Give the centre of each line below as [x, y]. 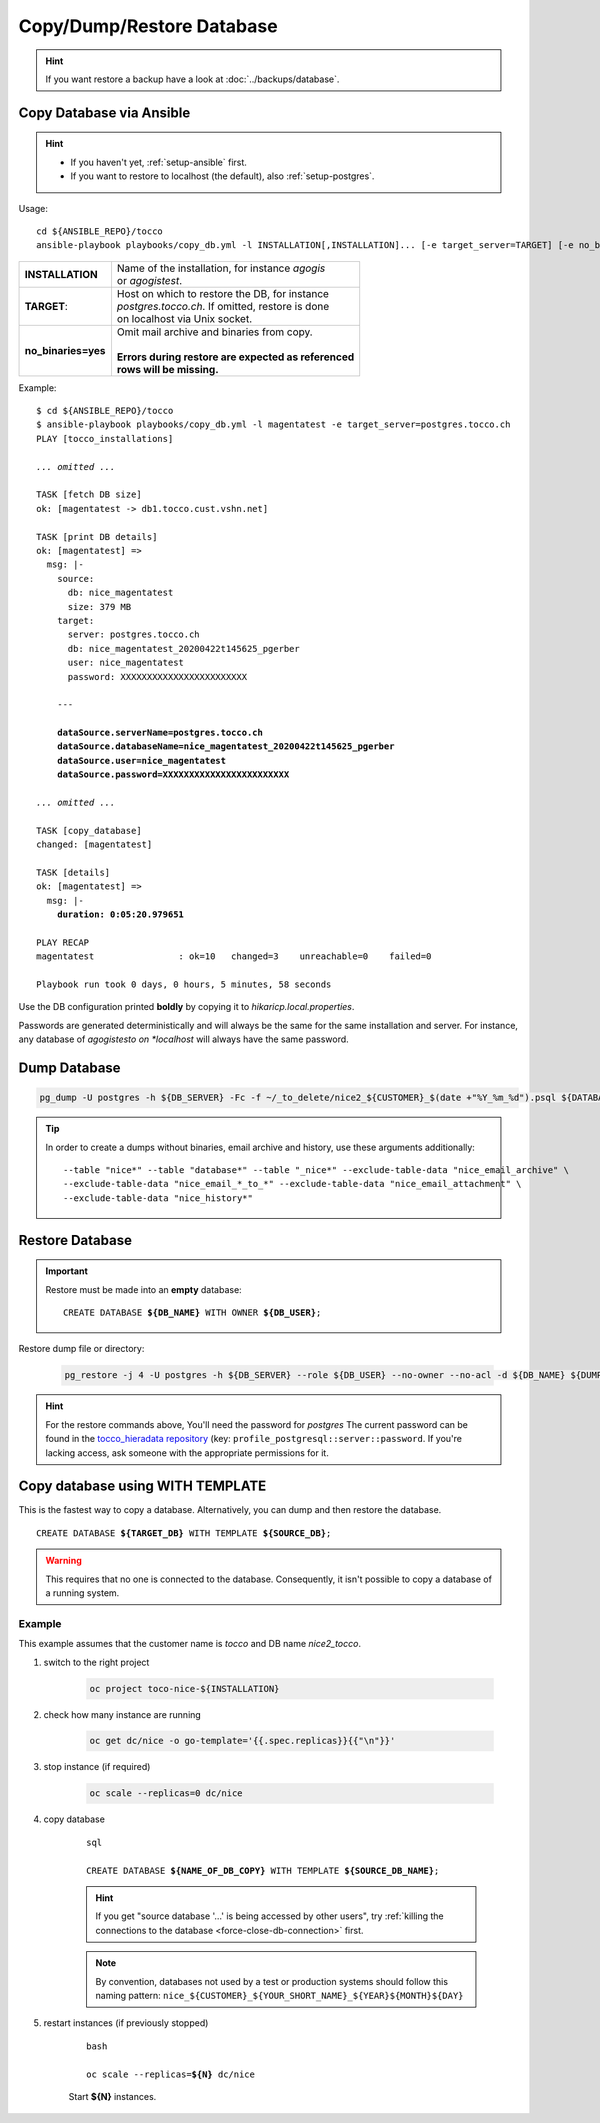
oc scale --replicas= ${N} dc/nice [170, 2074]
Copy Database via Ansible [104, 112]
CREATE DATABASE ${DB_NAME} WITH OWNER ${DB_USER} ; [192, 1312]
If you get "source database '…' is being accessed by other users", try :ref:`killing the [269, 1916]
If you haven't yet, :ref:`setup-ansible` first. [158, 162]
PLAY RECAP [63, 942]
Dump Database [69, 1068]
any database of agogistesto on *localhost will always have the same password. [183, 1039]
